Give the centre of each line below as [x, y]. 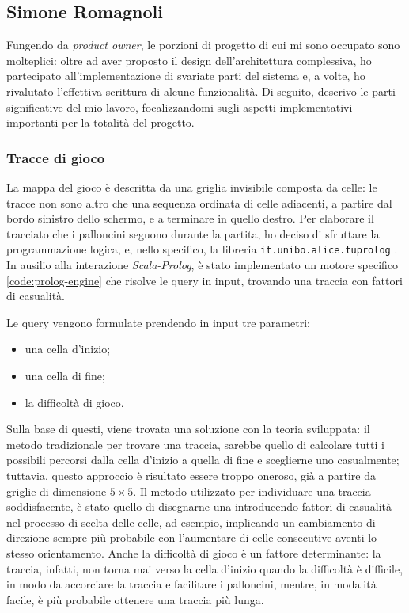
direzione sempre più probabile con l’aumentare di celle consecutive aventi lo [192, 537]
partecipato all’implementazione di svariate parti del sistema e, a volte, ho [186, 76]
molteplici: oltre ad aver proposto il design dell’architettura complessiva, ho [189, 60]
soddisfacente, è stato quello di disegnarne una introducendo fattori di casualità [199, 506]
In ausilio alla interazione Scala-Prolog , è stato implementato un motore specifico [203, 265]
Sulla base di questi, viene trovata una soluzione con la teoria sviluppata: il [188, 429]
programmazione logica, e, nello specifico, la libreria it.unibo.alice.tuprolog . [202, 249]
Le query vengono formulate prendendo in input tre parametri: [158, 322]
